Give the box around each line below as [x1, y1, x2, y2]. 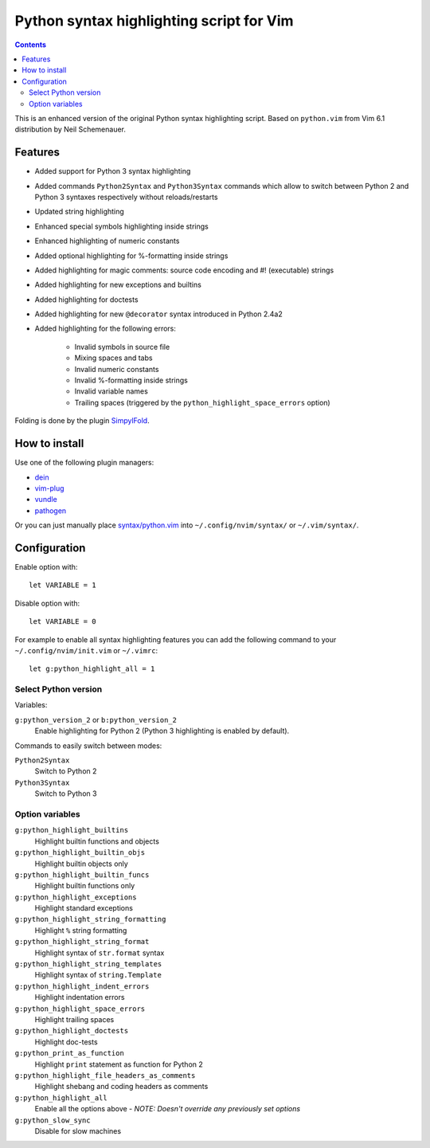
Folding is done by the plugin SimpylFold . [14, 416, 150, 425]
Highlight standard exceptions [34, 903, 133, 913]
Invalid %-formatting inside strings [74, 375, 189, 386]
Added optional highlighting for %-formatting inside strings [34, 251, 229, 261]
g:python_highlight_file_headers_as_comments [14, 1071, 196, 1079]
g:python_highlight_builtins [14, 825, 129, 835]
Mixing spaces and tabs [74, 353, 153, 362]
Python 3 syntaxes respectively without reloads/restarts [34, 192, 218, 202]
